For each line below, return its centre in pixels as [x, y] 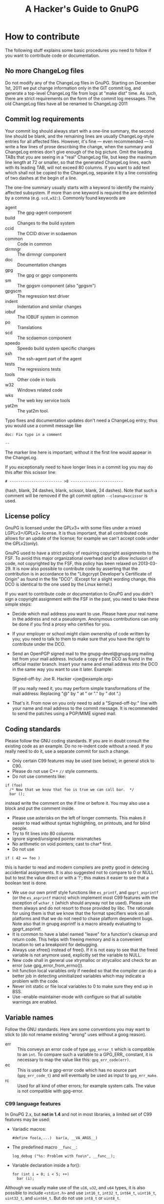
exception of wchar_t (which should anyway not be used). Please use [82, 903]
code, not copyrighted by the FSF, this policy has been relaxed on [71, 564]
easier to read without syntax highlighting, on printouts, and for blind [81, 823]
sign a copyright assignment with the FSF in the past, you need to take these [82, 599]
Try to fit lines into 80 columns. [43, 834]
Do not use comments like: [39, 776]
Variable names [29, 1017]
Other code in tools [37, 380]
